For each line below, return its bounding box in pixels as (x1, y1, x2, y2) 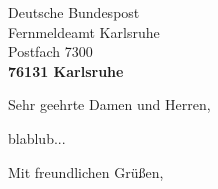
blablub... (8, 127, 66, 148)
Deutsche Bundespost (8, 2, 140, 22)
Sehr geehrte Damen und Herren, (8, 94, 211, 115)
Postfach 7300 (8, 41, 93, 62)
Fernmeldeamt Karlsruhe (8, 21, 160, 42)
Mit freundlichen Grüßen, (8, 161, 164, 182)
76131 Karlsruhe (8, 60, 124, 81)
